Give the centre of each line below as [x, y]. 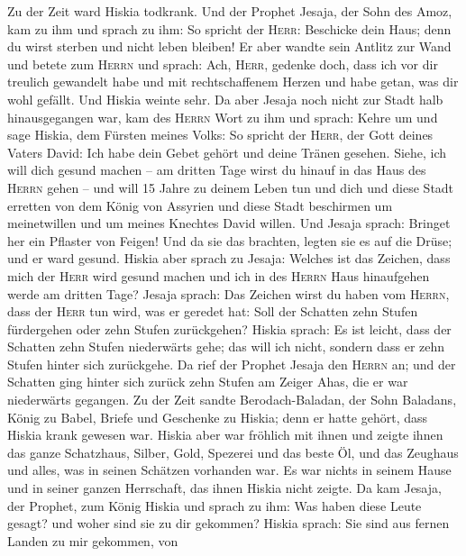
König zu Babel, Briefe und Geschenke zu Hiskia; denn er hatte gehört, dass [218, 417]
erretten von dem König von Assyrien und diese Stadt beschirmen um [200, 205]
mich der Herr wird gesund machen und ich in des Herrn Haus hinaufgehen [219, 275]
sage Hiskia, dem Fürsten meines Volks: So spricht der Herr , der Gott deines [220, 135]
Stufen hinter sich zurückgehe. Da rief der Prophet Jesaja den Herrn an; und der [232, 364]
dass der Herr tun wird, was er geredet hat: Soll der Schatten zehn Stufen [213, 311]
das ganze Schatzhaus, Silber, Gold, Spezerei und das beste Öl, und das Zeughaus [233, 452]
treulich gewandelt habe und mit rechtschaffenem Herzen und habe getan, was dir [233, 82]
